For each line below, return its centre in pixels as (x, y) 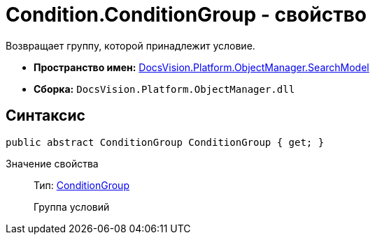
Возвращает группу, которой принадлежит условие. (130, 45)
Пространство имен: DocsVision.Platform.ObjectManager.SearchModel (201, 67)
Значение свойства (52, 163)
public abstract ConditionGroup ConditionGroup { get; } (165, 142)
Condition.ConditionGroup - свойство (186, 15)
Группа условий (72, 207)
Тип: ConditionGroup (82, 185)
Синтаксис (45, 116)
